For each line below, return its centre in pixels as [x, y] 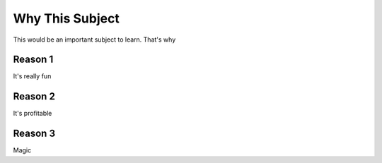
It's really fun [32, 76]
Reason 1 [33, 60]
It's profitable [33, 114]
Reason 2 [34, 96]
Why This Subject [66, 18]
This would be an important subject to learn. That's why [94, 40]
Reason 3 [34, 134]
